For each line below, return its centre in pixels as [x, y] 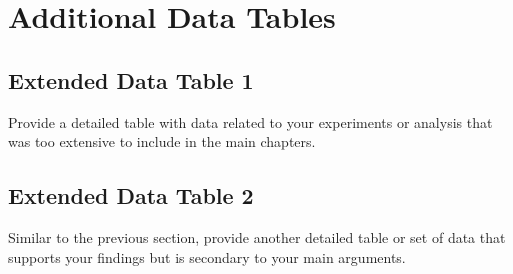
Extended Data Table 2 [131, 195]
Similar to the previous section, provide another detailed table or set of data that [257, 236]
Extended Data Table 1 [131, 79]
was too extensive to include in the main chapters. [162, 141]
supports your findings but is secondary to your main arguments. [207, 256]
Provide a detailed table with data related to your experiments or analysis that [250, 121]
